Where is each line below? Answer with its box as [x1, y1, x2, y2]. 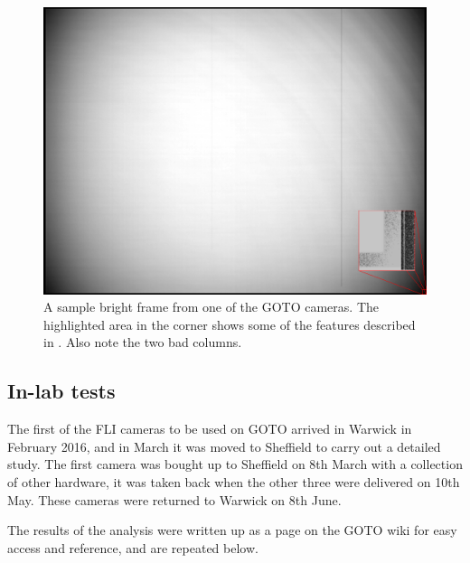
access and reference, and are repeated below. [7, 538, 258, 557]
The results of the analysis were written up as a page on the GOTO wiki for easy [7, 521, 457, 540]
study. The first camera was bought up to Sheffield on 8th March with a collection [7, 455, 463, 474]
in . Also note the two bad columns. [43, 333, 242, 352]
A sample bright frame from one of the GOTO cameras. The [43, 297, 379, 316]
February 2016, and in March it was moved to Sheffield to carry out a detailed [7, 436, 441, 455]
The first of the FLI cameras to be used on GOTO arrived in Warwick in [7, 419, 412, 438]
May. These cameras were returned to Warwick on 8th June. [7, 490, 342, 509]
